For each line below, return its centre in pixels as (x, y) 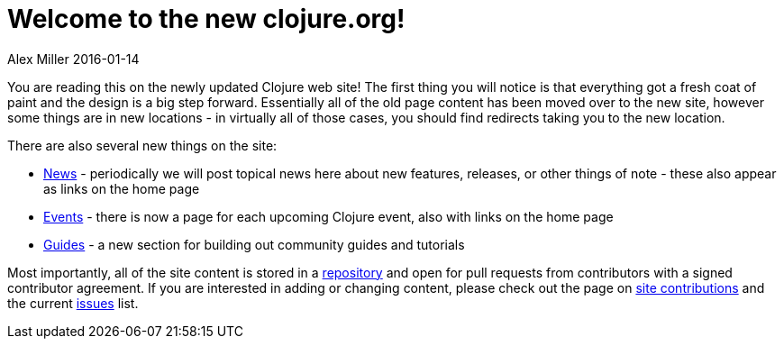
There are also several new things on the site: (142, 145)
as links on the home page (122, 188)
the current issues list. (73, 303)
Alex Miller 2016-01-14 (73, 59)
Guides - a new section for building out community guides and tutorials (254, 244)
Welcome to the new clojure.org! (206, 19)
